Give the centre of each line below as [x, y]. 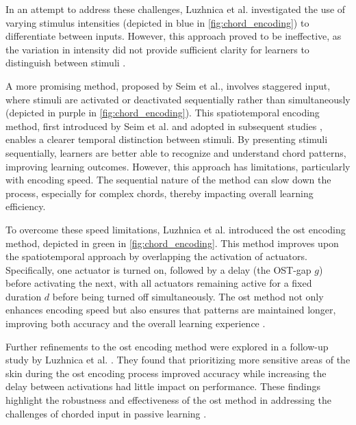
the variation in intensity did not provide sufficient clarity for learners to [157, 49]
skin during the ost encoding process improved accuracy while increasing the [166, 373]
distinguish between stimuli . [66, 63]
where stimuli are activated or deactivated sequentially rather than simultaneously [178, 99]
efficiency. [26, 206]
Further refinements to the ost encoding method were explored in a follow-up [167, 346]
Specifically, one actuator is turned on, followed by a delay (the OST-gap [158, 269]
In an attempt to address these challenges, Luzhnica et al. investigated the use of [176, 9]
